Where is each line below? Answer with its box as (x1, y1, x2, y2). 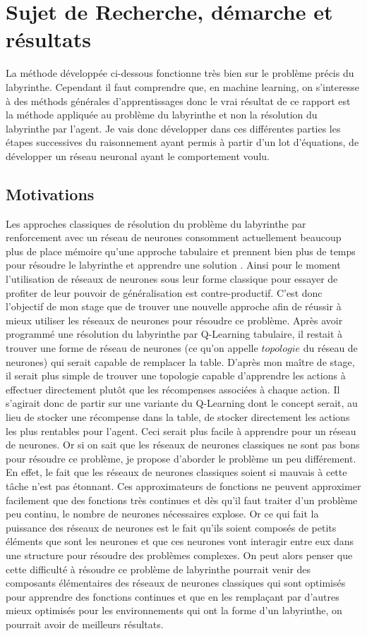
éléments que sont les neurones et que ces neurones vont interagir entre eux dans (6, 534, 354, 549)
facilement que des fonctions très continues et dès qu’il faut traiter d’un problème (6, 492, 358, 507)
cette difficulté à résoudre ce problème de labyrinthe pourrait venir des (6, 561, 311, 576)
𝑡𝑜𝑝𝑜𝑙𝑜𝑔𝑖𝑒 (261, 344, 301, 355)
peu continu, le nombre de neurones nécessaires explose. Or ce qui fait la (6, 506, 319, 521)
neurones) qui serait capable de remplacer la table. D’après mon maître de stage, (6, 354, 355, 369)
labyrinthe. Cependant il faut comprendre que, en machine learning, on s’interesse (6, 79, 359, 94)
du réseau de (303, 341, 358, 355)
